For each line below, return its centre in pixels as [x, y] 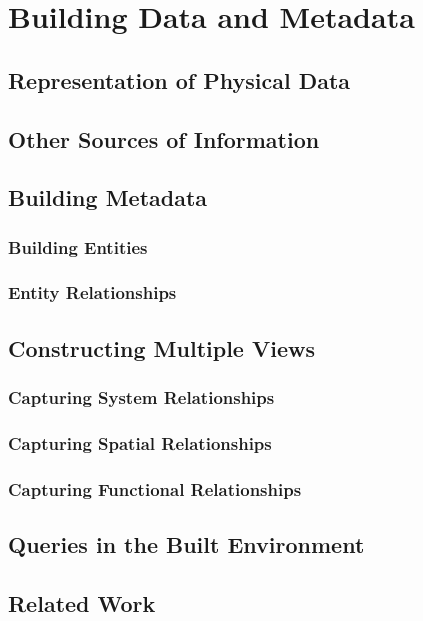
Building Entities [78, 246]
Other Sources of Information [164, 138]
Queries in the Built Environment [186, 544]
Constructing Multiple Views [161, 347]
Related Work [82, 602]
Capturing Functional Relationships [155, 488]
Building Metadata [108, 197]
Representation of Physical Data [179, 79]
